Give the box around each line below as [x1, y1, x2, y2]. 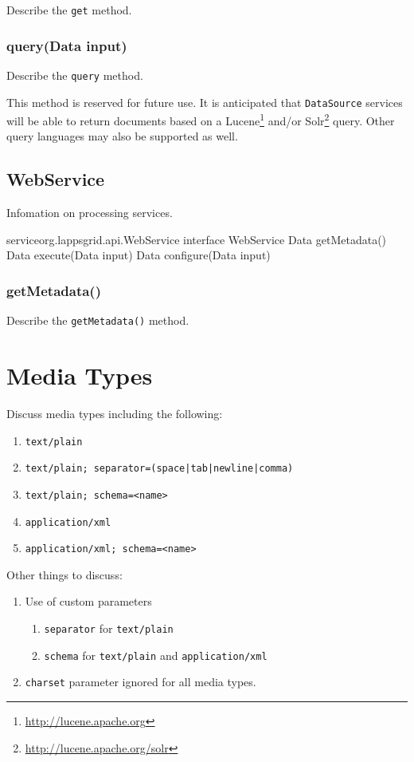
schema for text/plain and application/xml [44, 646, 268, 663]
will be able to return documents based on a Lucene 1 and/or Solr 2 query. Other [6, 110, 395, 128]
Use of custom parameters [25, 593, 152, 610]
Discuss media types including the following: [6, 405, 223, 422]
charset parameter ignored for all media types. [25, 673, 256, 690]
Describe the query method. [6, 66, 143, 83]
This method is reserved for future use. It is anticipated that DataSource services [6, 93, 403, 110]
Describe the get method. [6, 2, 132, 18]
